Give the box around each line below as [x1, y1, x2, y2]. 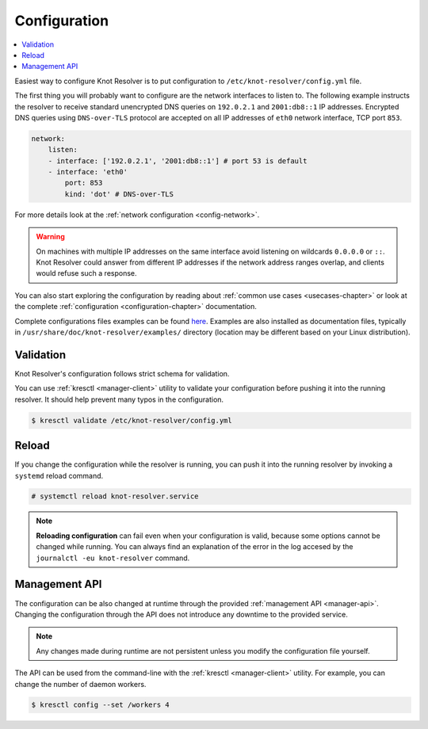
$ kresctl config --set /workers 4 [31, 700, 170, 709]
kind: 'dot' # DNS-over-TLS [64, 189, 174, 198]
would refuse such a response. [36, 269, 138, 278]
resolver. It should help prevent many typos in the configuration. [14, 395, 224, 404]
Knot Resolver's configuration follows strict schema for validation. [14, 368, 230, 378]
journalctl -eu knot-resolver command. [36, 553, 190, 563]
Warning [36, 232, 65, 242]
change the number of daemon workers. [14, 679, 147, 689]
